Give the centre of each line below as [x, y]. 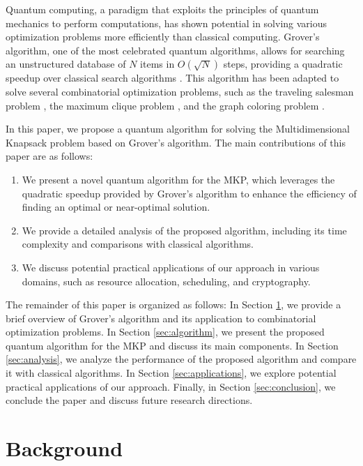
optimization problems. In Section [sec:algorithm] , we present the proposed [165, 332]
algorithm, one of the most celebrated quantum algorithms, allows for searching [175, 50]
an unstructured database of [66, 64]
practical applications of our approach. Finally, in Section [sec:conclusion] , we [171, 386]
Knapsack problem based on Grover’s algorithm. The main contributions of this [176, 142]
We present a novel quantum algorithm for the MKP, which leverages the [178, 179]
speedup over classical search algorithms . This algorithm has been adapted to [172, 78]
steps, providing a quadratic [283, 64]
